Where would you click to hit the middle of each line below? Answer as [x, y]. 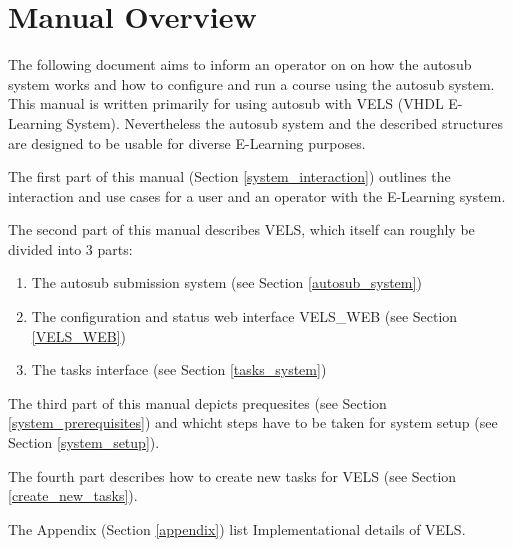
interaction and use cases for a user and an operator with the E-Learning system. [257, 195]
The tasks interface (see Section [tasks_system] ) [179, 369]
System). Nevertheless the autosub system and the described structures [284, 122]
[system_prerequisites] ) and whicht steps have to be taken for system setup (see [253, 422]
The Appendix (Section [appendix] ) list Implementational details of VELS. [237, 528]
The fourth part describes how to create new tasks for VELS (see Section [232, 475]
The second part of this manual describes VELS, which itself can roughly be [241, 229]
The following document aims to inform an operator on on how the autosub [240, 64]
